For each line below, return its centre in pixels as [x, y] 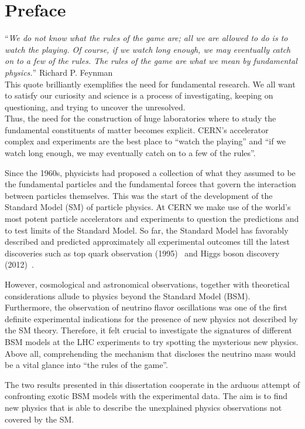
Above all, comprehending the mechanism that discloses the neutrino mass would [150, 353]
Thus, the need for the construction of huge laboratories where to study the [140, 118]
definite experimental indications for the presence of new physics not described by [151, 318]
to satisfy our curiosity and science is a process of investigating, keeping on [139, 95]
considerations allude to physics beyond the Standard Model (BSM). [128, 295]
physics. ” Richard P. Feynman [59, 72]
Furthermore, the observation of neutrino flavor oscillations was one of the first [146, 307]
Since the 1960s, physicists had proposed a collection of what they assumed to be [150, 172]
